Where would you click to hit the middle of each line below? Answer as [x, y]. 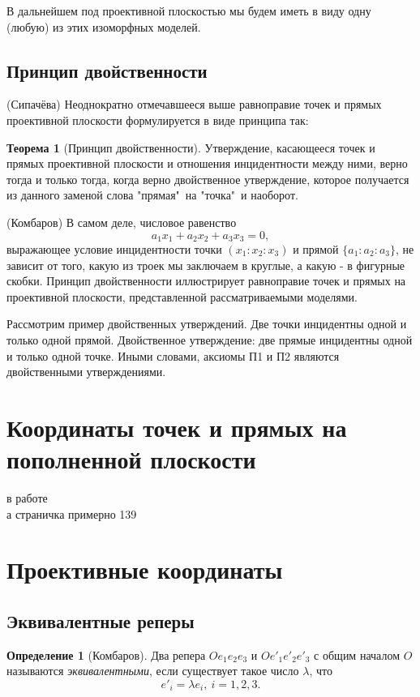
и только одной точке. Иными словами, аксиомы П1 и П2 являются [173, 355]
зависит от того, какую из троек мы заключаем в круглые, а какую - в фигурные [206, 265]
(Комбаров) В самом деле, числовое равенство [122, 222]
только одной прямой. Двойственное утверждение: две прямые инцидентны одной [210, 339]
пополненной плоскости [131, 459]
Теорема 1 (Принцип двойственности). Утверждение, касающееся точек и [191, 147]
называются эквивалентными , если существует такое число [153, 671]
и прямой [316, 249]
